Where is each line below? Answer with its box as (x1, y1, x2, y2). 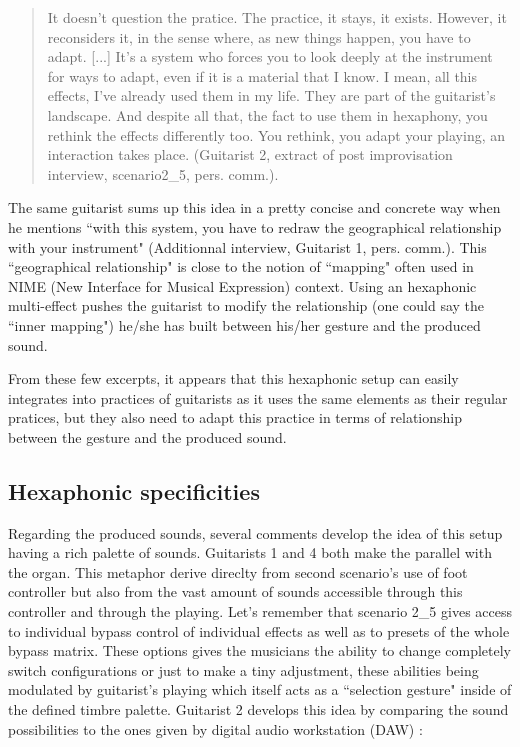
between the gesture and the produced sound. (8, 426, 287, 447)
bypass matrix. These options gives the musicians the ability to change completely (8, 640, 511, 661)
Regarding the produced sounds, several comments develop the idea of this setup (8, 522, 503, 543)
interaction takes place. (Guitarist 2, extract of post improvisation (47, 144, 453, 165)
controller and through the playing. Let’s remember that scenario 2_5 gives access (8, 601, 512, 622)
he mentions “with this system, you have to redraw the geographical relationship (8, 216, 502, 237)
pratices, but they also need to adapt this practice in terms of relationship (8, 407, 462, 428)
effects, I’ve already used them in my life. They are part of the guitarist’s (47, 85, 496, 106)
